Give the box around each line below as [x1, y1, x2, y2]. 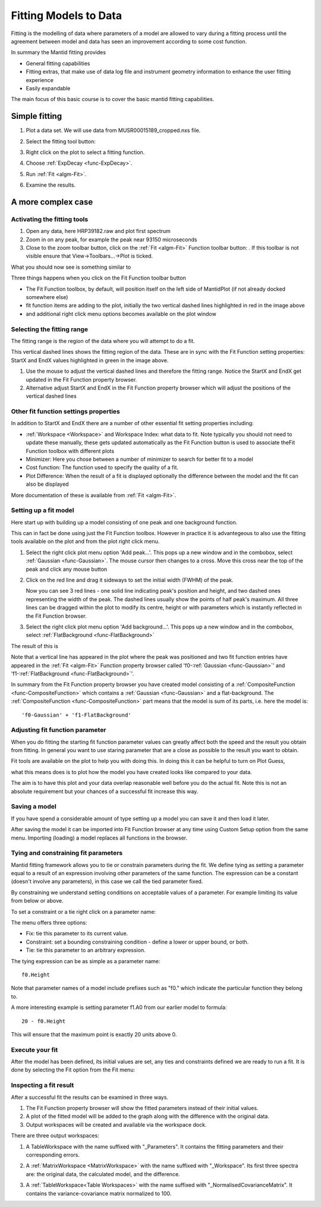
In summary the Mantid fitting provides [11, 49, 106, 56]
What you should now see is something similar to [11, 263, 131, 271]
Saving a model [11, 803, 56, 811]
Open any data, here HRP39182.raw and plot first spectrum [26, 228, 171, 235]
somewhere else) [26, 294, 68, 301]
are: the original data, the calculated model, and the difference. [26, 1170, 181, 1177]
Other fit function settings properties [11, 407, 120, 416]
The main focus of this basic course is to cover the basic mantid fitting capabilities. [11, 96, 215, 103]
